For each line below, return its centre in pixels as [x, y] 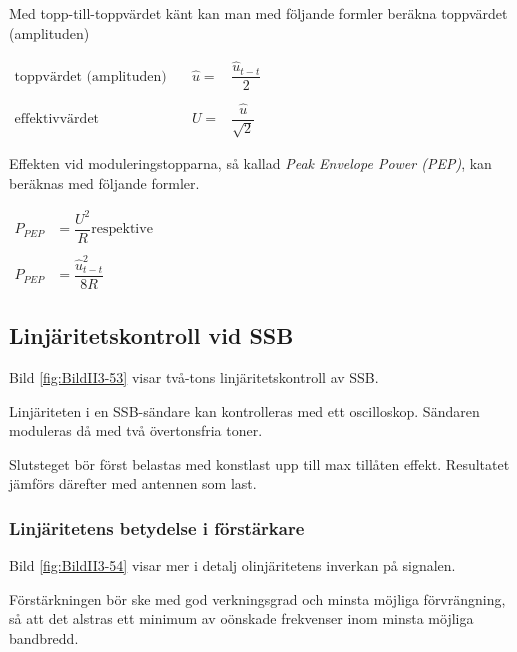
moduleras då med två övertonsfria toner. [136, 430]
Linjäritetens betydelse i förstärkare [157, 527]
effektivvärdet [57, 119]
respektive [122, 229]
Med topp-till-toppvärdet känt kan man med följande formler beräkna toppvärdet [258, 13]
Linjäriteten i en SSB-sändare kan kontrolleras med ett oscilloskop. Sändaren [244, 410]
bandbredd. [44, 638]
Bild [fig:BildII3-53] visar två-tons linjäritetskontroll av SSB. [194, 377]
